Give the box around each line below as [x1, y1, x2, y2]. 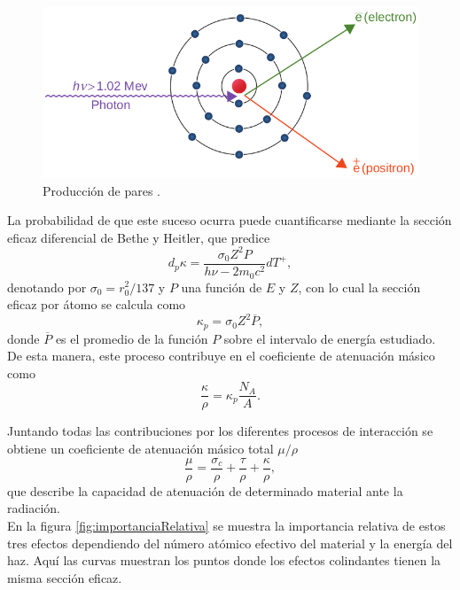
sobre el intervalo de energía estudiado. [223, 329, 436, 347]
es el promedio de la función [55, 329, 208, 347]
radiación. [7, 499, 60, 517]
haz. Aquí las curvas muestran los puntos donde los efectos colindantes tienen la [7, 551, 441, 570]
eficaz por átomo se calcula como [7, 295, 186, 314]
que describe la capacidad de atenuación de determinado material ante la [7, 481, 403, 500]
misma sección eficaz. [7, 568, 122, 586]
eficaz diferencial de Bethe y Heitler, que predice [7, 228, 270, 246]
